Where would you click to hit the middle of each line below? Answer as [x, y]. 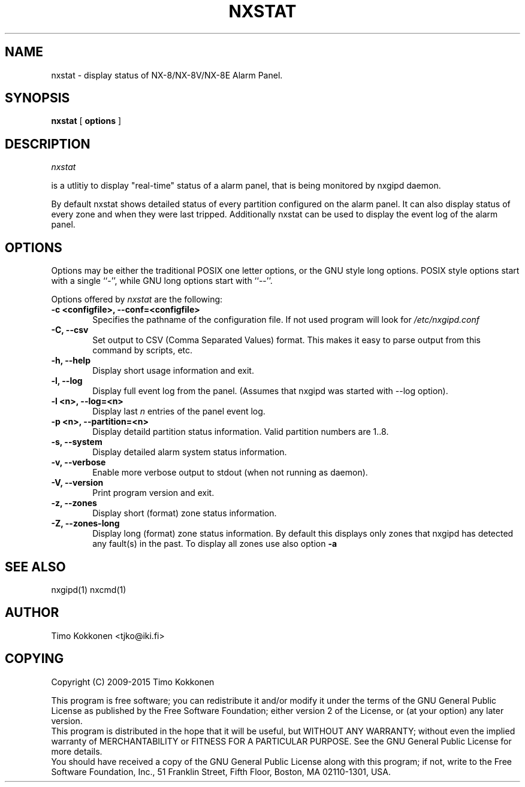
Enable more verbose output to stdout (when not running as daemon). [230, 473]
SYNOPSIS [37, 98]
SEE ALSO [35, 567]
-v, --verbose [79, 462]
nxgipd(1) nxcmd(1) [89, 589]
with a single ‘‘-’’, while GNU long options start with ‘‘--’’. [162, 281]
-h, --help [71, 361]
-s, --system [77, 442]
